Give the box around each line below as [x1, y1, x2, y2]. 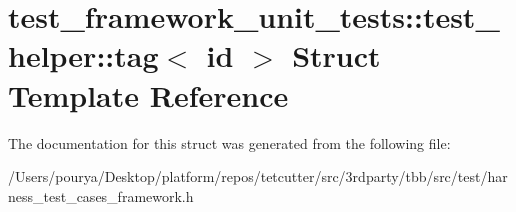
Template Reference [8, 74, 289, 115]
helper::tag [8, 35, 159, 76]
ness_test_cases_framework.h [8, 185, 194, 206]
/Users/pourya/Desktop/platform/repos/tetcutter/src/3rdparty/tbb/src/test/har [8, 166, 508, 187]
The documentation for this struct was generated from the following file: [8, 132, 451, 153]
